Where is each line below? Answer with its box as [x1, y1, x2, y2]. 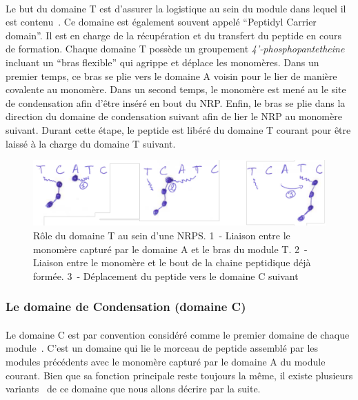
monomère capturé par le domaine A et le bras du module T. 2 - [33, 241, 308, 256]
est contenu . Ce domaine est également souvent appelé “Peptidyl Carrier [6, 14, 317, 29]
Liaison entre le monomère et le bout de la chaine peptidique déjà [33, 255, 311, 270]
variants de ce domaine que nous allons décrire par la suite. [6, 381, 261, 396]
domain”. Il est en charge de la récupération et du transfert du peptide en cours [6, 28, 341, 42]
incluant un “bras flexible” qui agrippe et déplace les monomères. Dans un [6, 54, 319, 69]
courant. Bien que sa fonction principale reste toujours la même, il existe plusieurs [6, 368, 353, 382]
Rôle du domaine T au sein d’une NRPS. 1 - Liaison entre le [33, 228, 290, 242]
